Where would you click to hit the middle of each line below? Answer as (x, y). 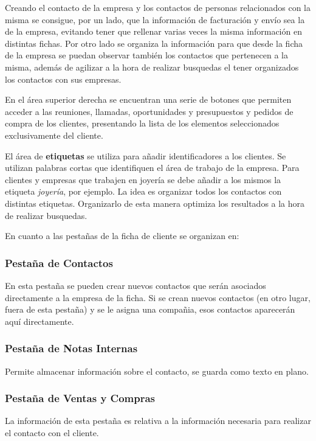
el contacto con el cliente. (52, 432)
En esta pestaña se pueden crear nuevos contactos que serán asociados (136, 285)
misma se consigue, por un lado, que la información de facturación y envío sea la (155, 19)
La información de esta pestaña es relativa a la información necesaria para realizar (158, 421)
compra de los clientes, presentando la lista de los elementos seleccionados (142, 123)
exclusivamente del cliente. (54, 135)
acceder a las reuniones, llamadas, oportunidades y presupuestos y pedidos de (149, 111)
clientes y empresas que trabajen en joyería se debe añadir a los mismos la (143, 179)
